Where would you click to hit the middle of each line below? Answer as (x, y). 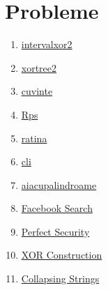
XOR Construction (62, 255)
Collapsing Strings (60, 278)
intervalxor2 (47, 44)
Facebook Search (57, 208)
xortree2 (39, 67)
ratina (34, 138)
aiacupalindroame (59, 184)
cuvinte (37, 91)
